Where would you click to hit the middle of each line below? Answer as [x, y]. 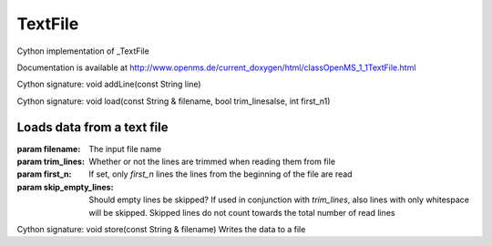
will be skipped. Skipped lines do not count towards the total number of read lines [242, 212]
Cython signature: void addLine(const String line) [109, 84]
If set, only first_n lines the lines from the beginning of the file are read [220, 174]
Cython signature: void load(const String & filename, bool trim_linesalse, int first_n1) [174, 101]
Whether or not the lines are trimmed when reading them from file [212, 162]
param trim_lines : [51, 162]
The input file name [125, 149]
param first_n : [44, 174]
